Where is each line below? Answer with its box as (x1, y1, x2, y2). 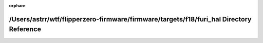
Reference (9, 25, 41, 33)
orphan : (9, 3, 26, 8)
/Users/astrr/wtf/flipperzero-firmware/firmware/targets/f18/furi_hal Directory (9, 15, 252, 23)
